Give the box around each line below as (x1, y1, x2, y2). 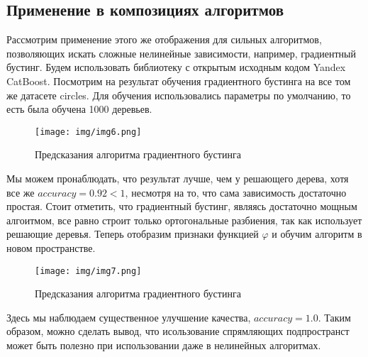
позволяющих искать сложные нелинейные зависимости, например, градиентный (6, 45, 356, 60)
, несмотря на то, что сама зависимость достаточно (125, 185, 347, 199)
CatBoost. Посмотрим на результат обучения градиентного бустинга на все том (6, 73, 351, 88)
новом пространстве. (6, 240, 96, 255)
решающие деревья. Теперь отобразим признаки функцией (6, 226, 259, 241)
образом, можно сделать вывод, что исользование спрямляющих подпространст (6, 324, 350, 339)
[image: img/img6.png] (35, 126, 142, 137)
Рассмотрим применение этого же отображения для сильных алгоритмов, (6, 32, 322, 47)
